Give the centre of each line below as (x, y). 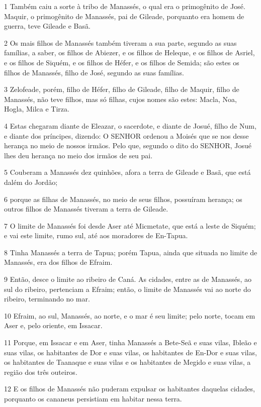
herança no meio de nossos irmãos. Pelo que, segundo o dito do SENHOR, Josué (128, 145)
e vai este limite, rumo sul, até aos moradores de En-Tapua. (96, 235)
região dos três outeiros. (41, 372)
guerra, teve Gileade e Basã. (47, 26)
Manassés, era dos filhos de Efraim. (58, 262)
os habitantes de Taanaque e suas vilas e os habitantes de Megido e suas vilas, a (127, 362)
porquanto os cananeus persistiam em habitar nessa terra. (93, 398)
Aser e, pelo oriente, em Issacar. (53, 325)
